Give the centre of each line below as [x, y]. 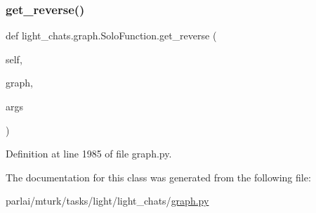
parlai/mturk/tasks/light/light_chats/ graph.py [107, 201]
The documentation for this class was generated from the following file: [158, 177]
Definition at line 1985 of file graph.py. [89, 154]
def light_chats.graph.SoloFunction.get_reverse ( [111, 35]
